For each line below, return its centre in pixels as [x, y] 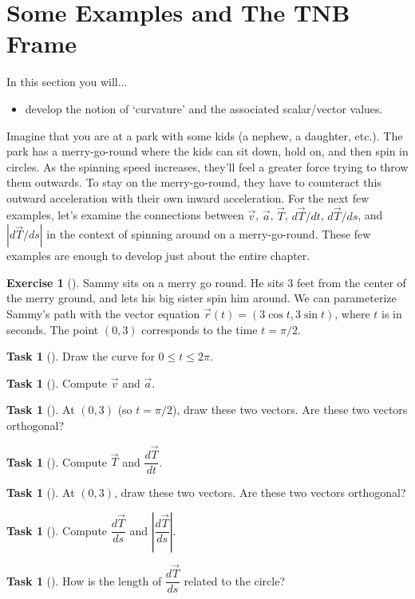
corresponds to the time [200, 329]
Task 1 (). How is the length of [84, 580]
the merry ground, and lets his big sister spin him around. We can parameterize [202, 298]
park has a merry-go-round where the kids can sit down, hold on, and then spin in [207, 151]
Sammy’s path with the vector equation [103, 314]
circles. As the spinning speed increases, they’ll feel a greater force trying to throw [207, 166]
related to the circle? [235, 580]
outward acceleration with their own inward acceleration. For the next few [188, 197]
